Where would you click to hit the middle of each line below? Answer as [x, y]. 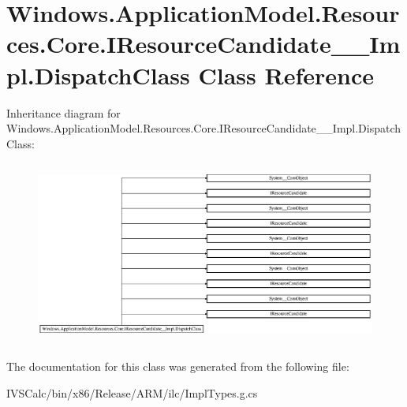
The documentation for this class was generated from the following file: [178, 366]
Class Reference [286, 75]
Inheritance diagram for [63, 112]
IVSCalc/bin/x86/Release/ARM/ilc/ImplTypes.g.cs [132, 392]
